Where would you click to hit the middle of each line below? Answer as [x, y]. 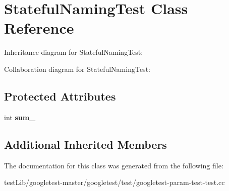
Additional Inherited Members [85, 144]
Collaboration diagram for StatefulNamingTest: [77, 69]
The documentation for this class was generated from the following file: [114, 165]
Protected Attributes [60, 96]
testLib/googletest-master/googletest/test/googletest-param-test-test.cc [115, 182]
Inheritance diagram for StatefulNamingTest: [74, 52]
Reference [39, 28]
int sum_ [20, 117]
